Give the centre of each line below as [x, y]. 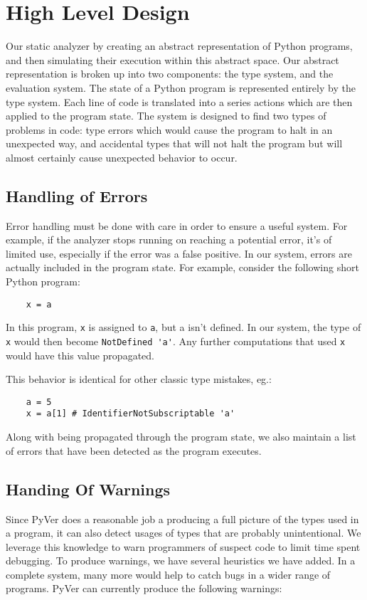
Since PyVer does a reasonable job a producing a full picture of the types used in [182, 519]
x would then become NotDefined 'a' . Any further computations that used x [176, 341]
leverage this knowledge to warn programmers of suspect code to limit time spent [183, 546]
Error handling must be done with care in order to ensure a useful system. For [177, 225]
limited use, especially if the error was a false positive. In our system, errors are [179, 253]
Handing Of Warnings [88, 489]
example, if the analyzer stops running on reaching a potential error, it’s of [169, 240]
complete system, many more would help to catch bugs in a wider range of [168, 574]
